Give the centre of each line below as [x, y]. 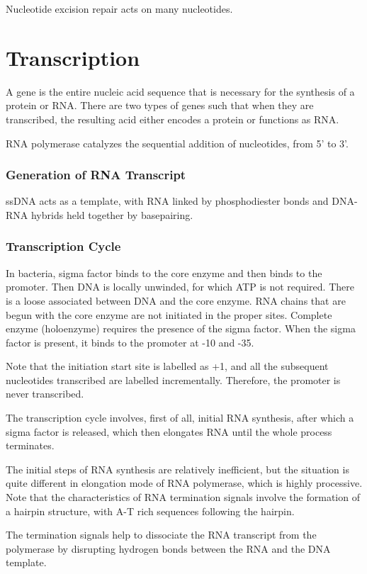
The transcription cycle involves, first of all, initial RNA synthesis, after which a [180, 418]
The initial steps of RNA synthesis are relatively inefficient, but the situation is [177, 469]
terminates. [30, 445]
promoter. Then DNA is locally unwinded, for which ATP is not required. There [180, 287]
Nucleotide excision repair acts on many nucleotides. [119, 9]
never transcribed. [45, 394]
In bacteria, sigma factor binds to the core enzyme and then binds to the [164, 272]
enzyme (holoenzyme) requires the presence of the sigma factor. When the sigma [181, 328]
